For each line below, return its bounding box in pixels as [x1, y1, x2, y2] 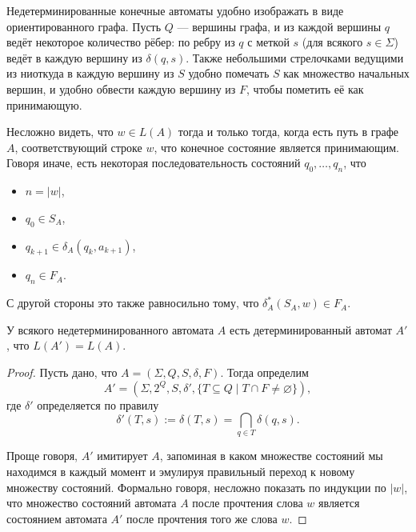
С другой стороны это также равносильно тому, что [6, 294, 259, 311]
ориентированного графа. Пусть [6, 18, 162, 34]
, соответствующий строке [14, 138, 142, 155]
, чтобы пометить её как [246, 80, 364, 97]
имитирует [97, 447, 148, 464]
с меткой [247, 34, 290, 50]
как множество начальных [283, 65, 410, 82]
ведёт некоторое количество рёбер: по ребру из [6, 34, 235, 50]
